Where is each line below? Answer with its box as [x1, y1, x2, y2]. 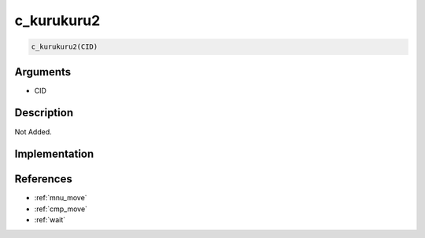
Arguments [14, 65, 72, 79]
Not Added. [14, 126, 53, 137]
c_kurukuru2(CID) [31, 42, 98, 51]
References [14, 173, 72, 186]
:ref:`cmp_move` [34, 204, 88, 214]
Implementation [14, 148, 94, 161]
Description [14, 106, 74, 119]
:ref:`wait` [34, 215, 66, 225]
